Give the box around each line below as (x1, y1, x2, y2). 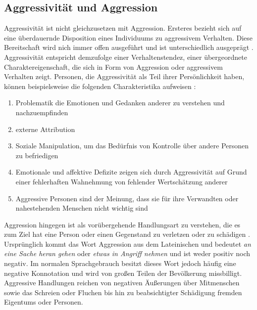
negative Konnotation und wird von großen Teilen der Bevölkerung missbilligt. (4, 267, 242, 278)
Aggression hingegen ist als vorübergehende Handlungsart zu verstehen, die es (4, 219, 241, 229)
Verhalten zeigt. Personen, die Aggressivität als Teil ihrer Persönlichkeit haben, (4, 71, 245, 82)
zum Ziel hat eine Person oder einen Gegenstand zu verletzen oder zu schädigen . (4, 229, 250, 239)
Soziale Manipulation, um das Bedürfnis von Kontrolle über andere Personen (15, 140, 249, 151)
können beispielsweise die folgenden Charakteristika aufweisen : (4, 81, 196, 91)
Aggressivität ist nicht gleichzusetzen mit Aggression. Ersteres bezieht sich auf (4, 23, 242, 33)
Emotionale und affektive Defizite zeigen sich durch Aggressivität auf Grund (15, 167, 247, 177)
